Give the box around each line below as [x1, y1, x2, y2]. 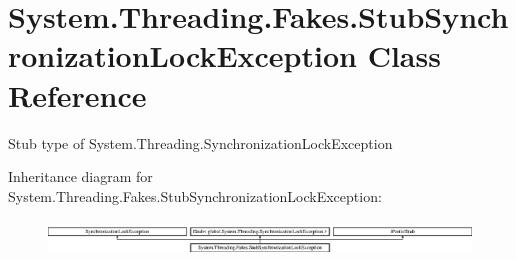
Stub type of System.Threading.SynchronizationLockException [8, 132, 393, 153]
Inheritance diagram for [8, 166, 153, 187]
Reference [8, 74, 147, 115]
